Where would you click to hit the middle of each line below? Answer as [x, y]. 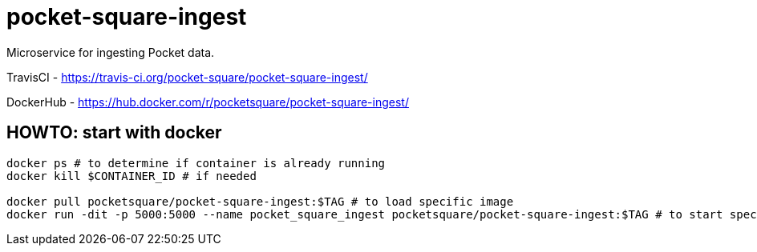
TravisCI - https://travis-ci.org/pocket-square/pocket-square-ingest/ [187, 77]
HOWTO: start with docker [114, 133]
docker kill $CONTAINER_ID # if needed [132, 176]
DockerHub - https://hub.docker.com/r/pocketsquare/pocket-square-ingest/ [208, 102]
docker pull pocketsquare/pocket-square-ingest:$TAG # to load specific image [260, 201]
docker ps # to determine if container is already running [196, 163]
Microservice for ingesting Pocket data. [111, 52]
